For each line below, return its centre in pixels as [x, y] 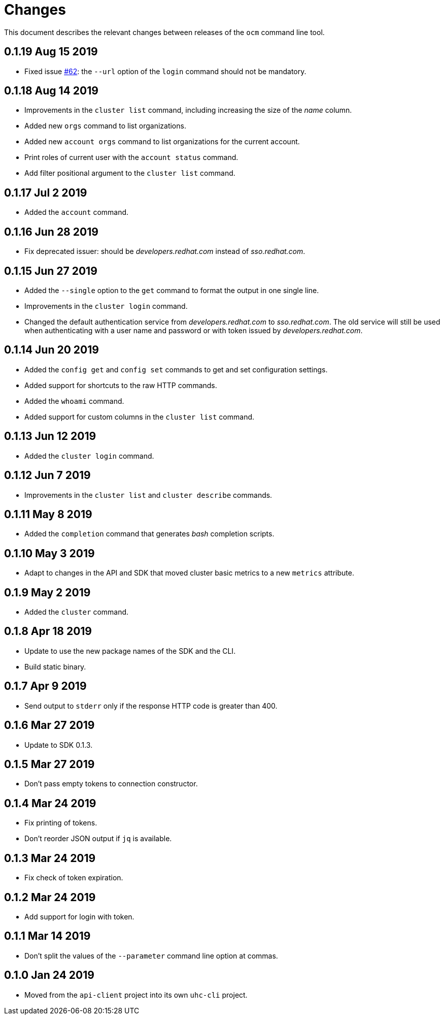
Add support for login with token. [79, 916]
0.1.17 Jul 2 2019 [46, 193]
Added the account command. [77, 212]
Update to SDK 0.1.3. [59, 745]
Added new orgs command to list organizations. [105, 126]
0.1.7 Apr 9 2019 [45, 686]
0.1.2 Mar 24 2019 [50, 897]
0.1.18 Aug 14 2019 [51, 91]
